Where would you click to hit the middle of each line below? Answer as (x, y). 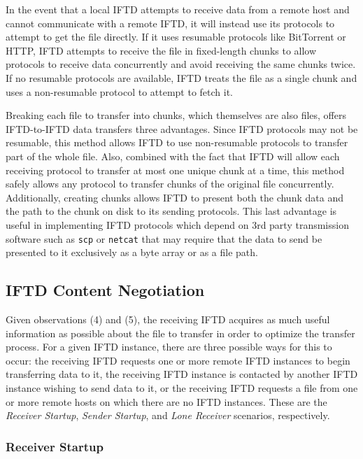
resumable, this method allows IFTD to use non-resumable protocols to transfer (177, 142)
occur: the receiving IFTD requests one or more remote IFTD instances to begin (178, 360)
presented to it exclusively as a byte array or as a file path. (132, 252)
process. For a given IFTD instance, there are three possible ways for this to (169, 347)
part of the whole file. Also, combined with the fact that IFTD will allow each (173, 156)
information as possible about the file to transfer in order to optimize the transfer (180, 333)
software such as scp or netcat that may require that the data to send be (164, 238)
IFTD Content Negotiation (105, 290)
